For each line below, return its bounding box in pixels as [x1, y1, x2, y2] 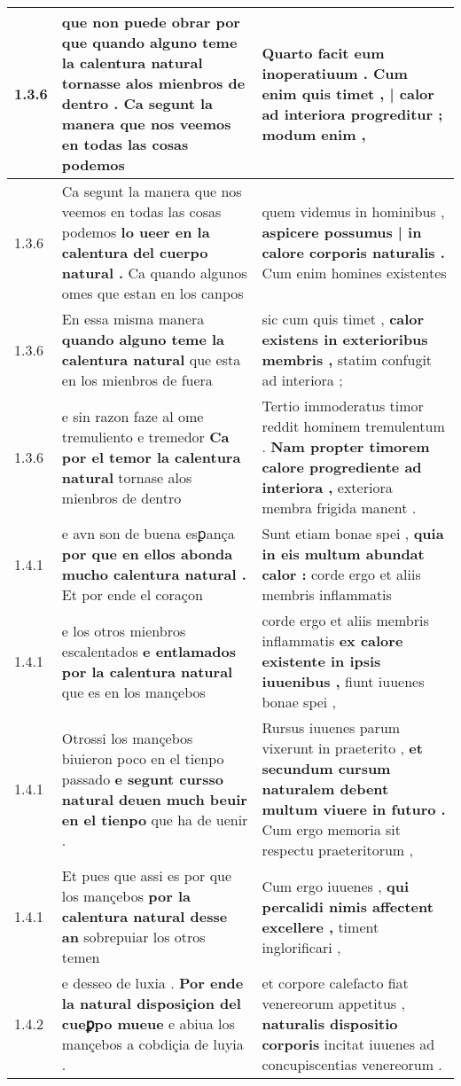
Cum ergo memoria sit [262, 819, 402, 840]
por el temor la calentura [61, 446, 241, 467]
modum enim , [262, 123, 366, 145]
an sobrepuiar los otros [61, 926, 206, 947]
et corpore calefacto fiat [262, 973, 409, 993]
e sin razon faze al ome [61, 405, 204, 426]
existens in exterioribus [262, 329, 428, 349]
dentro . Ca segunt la [61, 93, 214, 113]
